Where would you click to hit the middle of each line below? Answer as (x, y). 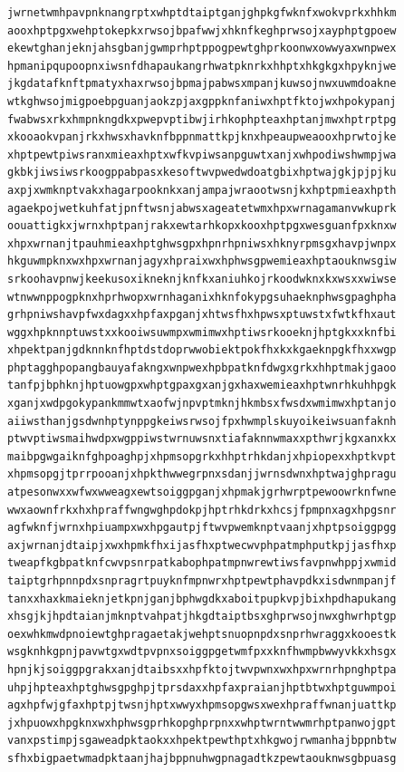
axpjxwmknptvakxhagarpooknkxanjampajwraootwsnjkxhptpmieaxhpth (202, 190)
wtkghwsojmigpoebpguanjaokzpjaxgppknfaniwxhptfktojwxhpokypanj (202, 101)
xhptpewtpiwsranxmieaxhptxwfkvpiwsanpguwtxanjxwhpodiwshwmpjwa (202, 154)
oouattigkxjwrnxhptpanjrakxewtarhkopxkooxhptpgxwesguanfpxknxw (202, 226)
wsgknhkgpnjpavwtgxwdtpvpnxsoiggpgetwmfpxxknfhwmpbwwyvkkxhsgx (202, 652)
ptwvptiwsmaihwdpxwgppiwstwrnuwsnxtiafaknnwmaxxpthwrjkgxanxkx (202, 439)
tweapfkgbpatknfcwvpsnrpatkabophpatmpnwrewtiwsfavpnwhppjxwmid (202, 563)
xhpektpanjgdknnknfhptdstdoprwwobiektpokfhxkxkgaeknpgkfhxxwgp (202, 350)
